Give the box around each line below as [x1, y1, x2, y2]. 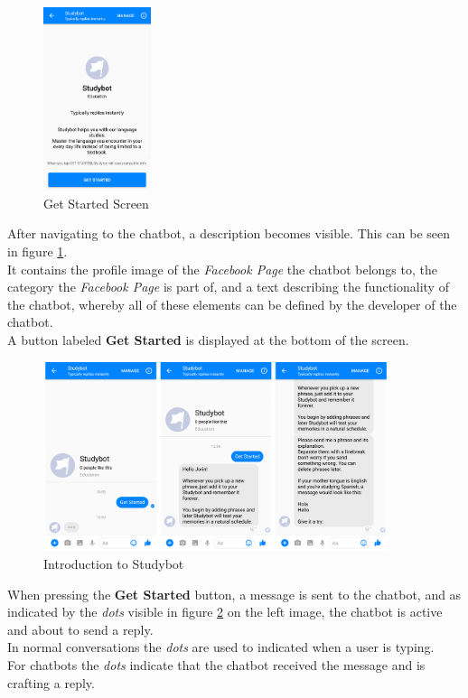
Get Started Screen [43, 193, 149, 212]
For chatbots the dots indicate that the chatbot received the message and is [7, 655, 426, 674]
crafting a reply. [7, 673, 95, 692]
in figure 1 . [7, 242, 68, 261]
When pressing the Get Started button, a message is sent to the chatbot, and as [7, 584, 462, 603]
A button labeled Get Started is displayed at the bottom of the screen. [7, 330, 409, 349]
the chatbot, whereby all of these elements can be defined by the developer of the [7, 294, 457, 313]
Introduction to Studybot [43, 554, 184, 573]
